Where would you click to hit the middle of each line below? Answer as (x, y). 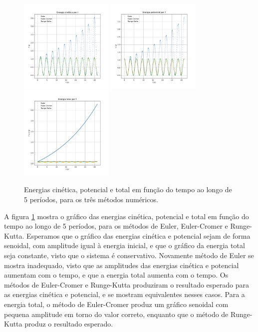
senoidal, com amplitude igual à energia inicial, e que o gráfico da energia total (125, 245)
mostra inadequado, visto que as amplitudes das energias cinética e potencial (122, 265)
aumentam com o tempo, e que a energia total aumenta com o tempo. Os (116, 275)
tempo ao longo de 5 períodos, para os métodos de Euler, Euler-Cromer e (116, 226)
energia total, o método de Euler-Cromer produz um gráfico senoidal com (116, 304)
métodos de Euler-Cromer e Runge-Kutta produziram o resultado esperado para (127, 284)
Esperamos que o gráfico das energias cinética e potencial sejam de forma (138, 235)
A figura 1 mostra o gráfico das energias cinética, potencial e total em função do (127, 216)
